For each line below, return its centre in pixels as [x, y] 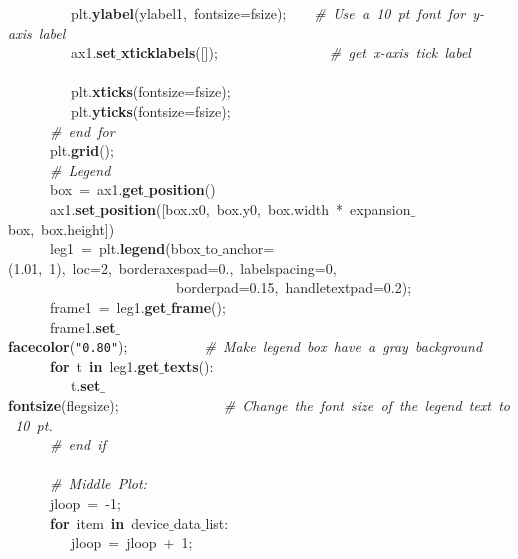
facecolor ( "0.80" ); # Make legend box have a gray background [245, 346]
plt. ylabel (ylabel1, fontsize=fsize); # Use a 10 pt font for [268, 13]
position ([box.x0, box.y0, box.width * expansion [255, 208]
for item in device [109, 522]
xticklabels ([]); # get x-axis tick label [295, 52]
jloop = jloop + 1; [131, 542]
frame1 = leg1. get [108, 306]
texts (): [188, 365]
